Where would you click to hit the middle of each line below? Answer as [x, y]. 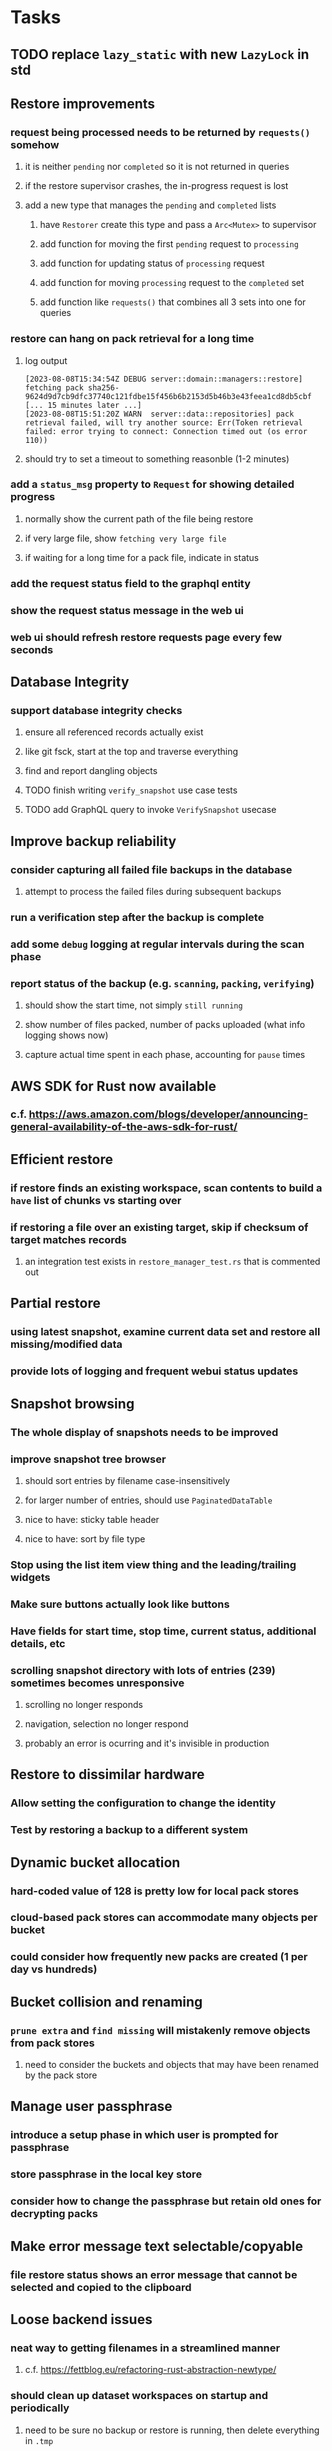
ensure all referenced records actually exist [114, 732]
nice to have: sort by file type [85, 1538]
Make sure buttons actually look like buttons [120, 1604]
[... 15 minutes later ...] [83, 405]
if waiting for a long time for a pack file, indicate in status [142, 557]
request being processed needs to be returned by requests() [160, 132]
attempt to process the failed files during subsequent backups [153, 891]
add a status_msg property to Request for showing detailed [152, 484]
